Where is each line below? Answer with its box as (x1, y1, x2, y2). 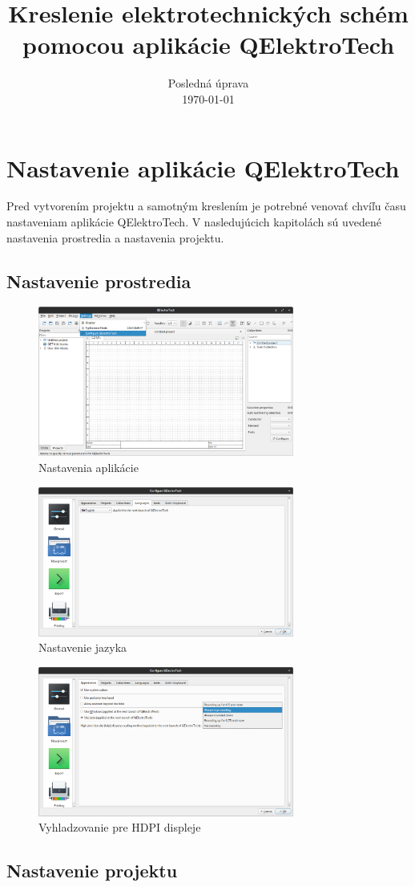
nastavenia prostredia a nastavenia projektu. (6, 229, 224, 246)
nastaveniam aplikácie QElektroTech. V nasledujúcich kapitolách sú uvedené (6, 214, 381, 230)
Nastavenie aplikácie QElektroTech (6, 151, 400, 184)
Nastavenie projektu (6, 858, 178, 883)
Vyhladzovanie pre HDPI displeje (38, 819, 201, 836)
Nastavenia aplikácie (38, 459, 139, 476)
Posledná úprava (167, 75, 249, 92)
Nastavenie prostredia (6, 268, 191, 293)
